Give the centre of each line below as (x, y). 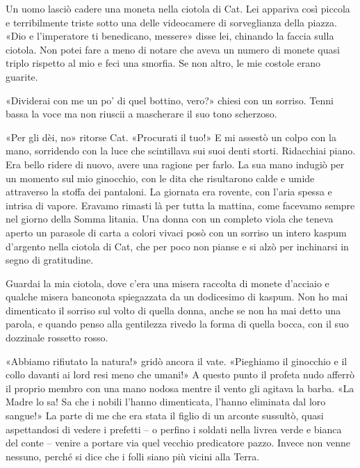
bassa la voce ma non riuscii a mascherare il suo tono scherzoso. (141, 114)
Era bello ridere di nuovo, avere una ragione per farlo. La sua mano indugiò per (175, 164)
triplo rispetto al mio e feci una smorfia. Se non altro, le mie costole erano (163, 63)
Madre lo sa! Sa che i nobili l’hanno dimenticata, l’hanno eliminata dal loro (166, 402)
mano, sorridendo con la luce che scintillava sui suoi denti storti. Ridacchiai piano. (181, 151)
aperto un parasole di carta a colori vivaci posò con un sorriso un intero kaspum (176, 232)
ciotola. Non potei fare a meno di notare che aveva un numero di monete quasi (173, 49)
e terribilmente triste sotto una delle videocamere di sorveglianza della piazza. (171, 22)
